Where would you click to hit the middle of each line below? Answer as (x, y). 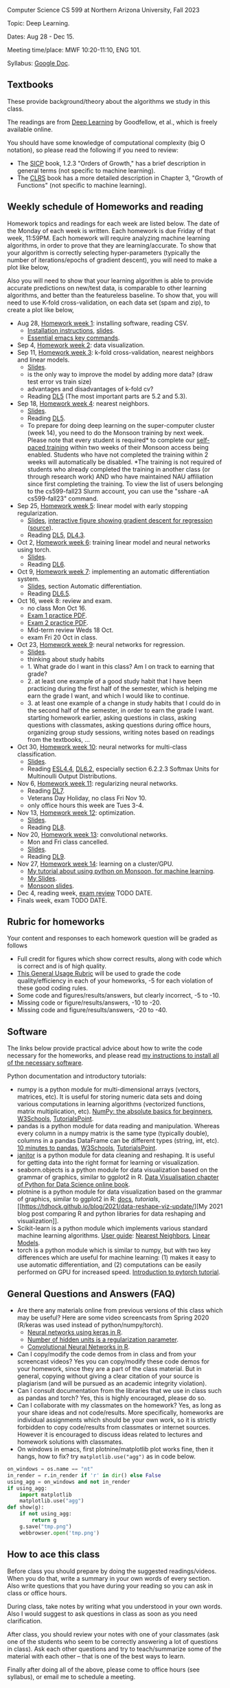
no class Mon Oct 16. (57, 608)
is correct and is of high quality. (62, 966)
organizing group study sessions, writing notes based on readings (121, 732)
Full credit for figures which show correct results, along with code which (119, 959)
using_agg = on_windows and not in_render (69, 1482)
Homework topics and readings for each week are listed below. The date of (113, 223)
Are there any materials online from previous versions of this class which (120, 1311)
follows (17, 945)
